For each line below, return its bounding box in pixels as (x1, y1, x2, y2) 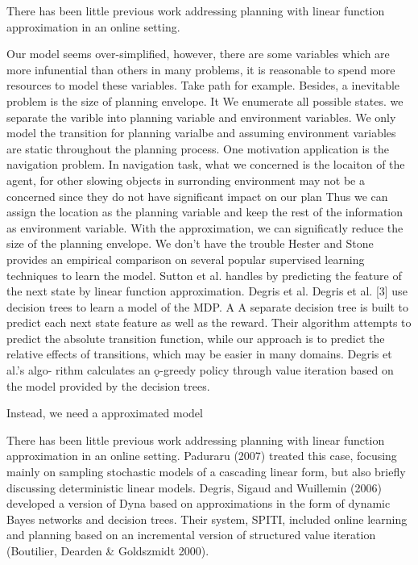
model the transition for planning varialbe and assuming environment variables (6, 124, 396, 141)
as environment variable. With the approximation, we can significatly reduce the (6, 219, 404, 236)
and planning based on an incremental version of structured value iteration (6, 526, 376, 543)
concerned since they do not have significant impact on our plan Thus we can (6, 187, 388, 204)
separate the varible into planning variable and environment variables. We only (6, 108, 396, 125)
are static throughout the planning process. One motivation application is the (6, 140, 389, 157)
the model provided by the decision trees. (6, 377, 210, 394)
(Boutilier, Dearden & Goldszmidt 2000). (6, 542, 209, 559)
